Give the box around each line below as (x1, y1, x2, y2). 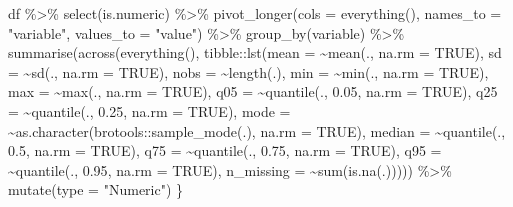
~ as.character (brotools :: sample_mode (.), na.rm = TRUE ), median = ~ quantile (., (8, 120, 506, 141)
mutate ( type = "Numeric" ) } (8, 179, 184, 200)
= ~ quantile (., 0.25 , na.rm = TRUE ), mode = (8, 100, 291, 121)
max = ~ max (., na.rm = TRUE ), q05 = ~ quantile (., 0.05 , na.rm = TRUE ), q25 (8, 81, 498, 102)
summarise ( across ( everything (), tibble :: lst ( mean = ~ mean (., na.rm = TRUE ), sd (8, 42, 502, 63)
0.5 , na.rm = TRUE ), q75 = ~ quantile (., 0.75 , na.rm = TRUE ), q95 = (8, 140, 442, 161)
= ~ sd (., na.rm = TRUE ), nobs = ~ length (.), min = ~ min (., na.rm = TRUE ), (8, 61, 489, 82)
